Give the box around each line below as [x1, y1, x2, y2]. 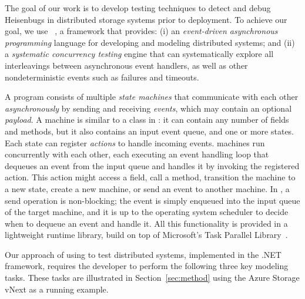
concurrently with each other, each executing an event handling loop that [5, 148, 269, 160]
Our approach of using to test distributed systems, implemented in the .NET [5, 248, 281, 260]
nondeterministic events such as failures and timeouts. [5, 70, 199, 83]
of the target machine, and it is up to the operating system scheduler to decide [5, 206, 289, 218]
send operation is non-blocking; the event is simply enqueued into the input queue [5, 194, 300, 206]
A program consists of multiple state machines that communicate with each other [5, 90, 299, 103]
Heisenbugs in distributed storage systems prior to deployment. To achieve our [5, 13, 287, 25]
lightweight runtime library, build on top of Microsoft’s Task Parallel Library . [5, 229, 288, 241]
